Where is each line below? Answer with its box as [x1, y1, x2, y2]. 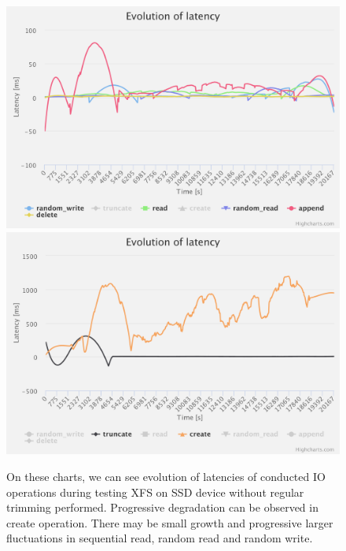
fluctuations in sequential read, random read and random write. [6, 530, 313, 546]
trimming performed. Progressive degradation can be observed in [6, 499, 318, 516]
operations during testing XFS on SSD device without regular [6, 483, 304, 500]
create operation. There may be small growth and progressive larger [6, 514, 333, 531]
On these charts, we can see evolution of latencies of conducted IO [6, 468, 326, 484]
